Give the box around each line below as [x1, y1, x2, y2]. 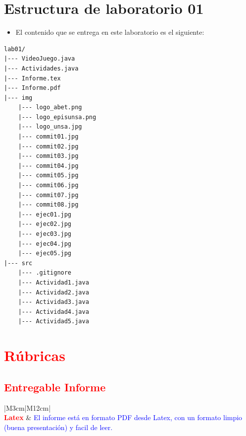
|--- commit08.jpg [18, 201, 79, 209]
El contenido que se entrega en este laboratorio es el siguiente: [15, 27, 204, 37]
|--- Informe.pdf [4, 84, 61, 92]
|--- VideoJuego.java [4, 55, 75, 63]
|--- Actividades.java [4, 65, 79, 72]
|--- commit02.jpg [18, 143, 79, 150]
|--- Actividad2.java [18, 289, 89, 296]
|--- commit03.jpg [18, 152, 79, 160]
